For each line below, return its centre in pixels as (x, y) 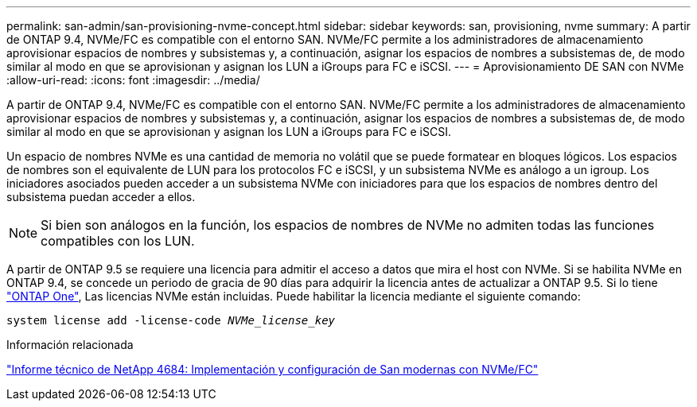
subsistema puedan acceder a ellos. (101, 197)
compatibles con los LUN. (118, 241)
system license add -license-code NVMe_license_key (171, 320)
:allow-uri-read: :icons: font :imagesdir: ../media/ (133, 80)
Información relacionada (70, 345)
